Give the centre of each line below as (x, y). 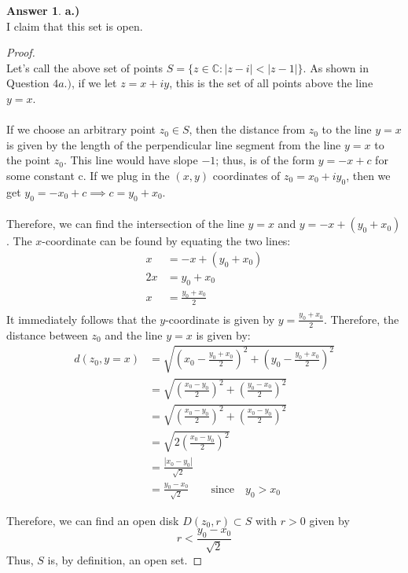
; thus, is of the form (265, 160)
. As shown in (336, 67)
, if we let (94, 83)
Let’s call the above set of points (85, 67)
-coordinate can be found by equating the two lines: (166, 241)
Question (28, 83)
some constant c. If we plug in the (88, 175)
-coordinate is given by (220, 319)
